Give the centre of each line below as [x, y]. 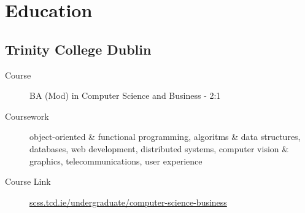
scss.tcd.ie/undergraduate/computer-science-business [128, 202]
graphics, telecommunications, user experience [116, 161]
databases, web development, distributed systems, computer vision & [159, 148]
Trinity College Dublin [78, 49]
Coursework [27, 116]
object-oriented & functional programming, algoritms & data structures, [165, 137]
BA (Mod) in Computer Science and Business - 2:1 [125, 95]
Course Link [28, 181]
